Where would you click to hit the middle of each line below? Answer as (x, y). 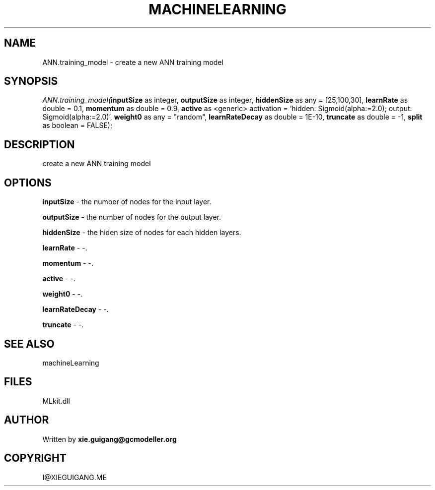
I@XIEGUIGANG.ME (74, 477)
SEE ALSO (29, 344)
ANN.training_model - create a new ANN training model (133, 62)
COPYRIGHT (35, 458)
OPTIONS (28, 183)
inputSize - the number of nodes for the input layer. (127, 202)
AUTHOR (27, 420)
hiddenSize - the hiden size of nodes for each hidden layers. (142, 233)
